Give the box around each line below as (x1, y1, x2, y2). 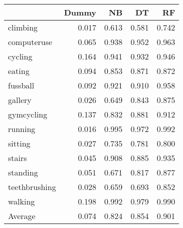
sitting (8, 137, 31, 149)
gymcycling (8, 108, 48, 120)
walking (8, 195, 35, 207)
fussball (8, 79, 35, 91)
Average (8, 210, 36, 221)
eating (8, 65, 30, 76)
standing (8, 166, 38, 178)
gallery (8, 94, 32, 105)
